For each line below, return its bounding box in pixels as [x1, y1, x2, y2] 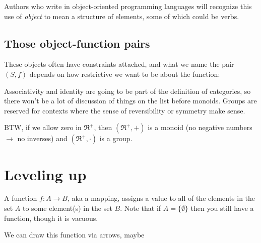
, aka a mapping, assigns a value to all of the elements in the [68, 193, 255, 203]
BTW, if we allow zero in [4, 122, 82, 133]
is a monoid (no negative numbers [148, 122, 252, 133]
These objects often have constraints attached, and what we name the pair [4, 59, 234, 69]
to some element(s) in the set [23, 203, 112, 213]
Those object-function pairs [4, 35, 150, 51]
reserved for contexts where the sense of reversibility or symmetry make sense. [4, 105, 245, 115]
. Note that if [120, 203, 161, 213]
